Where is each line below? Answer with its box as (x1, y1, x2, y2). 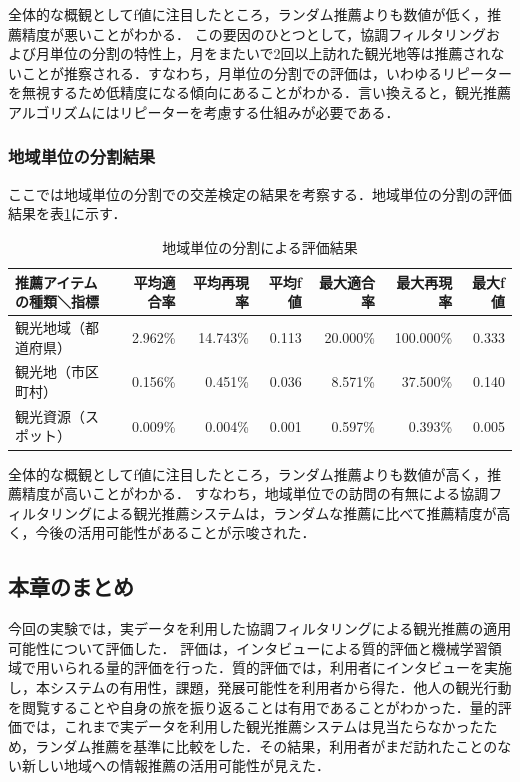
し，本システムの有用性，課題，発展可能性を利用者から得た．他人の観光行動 (8, 676, 512, 697)
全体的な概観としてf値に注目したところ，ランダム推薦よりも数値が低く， (8, 4, 488, 24)
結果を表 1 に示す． (8, 203, 127, 224)
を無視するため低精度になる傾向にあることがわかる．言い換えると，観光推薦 (8, 82, 512, 103)
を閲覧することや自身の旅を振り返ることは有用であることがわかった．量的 (8, 696, 498, 717)
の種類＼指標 (15, 291, 99, 312)
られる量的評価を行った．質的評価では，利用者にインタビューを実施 (63, 657, 512, 678)
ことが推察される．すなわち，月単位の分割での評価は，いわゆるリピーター (21, 62, 512, 83)
